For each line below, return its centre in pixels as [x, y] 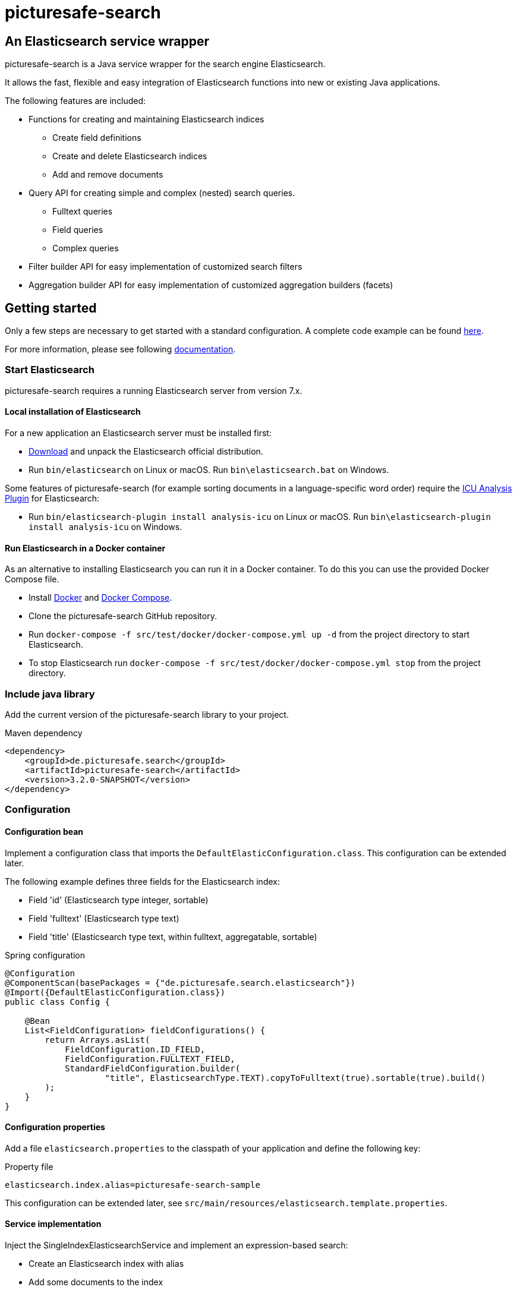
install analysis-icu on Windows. [105, 526]
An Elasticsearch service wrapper [107, 41]
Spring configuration [45, 955]
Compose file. [32, 579]
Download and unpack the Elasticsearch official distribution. [146, 451]
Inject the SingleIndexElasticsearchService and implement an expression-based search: [176, 1245]
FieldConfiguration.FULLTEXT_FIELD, [150, 1059]
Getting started [51, 308]
